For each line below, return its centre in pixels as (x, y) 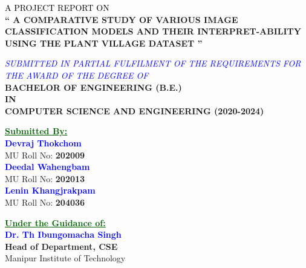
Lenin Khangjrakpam (50, 190)
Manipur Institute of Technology (65, 258)
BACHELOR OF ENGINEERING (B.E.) (93, 87)
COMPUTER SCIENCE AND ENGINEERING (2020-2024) (135, 110)
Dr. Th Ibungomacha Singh (63, 234)
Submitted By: (36, 131)
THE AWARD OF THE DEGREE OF (77, 75)
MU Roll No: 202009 (45, 155)
